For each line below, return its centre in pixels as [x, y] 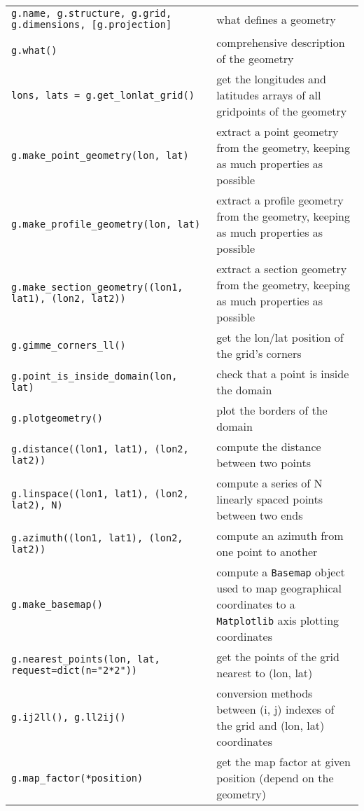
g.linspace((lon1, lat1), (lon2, [100, 493]
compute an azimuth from [280, 535]
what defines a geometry [276, 19]
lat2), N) [37, 505]
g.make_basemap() [57, 604]
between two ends [260, 515]
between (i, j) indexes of [275, 709]
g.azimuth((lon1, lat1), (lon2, [97, 538]
